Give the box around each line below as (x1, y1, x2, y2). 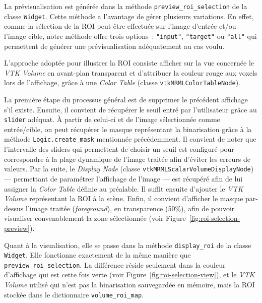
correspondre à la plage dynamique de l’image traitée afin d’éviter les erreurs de (4, 153, 250, 164)
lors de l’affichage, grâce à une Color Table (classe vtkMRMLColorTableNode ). (4, 77, 240, 88)
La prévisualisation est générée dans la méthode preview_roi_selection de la (4, 1, 247, 11)
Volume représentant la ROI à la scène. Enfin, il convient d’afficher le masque (4, 193, 243, 204)
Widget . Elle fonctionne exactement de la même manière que (4, 250, 191, 260)
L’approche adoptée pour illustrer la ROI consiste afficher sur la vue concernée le (4, 57, 254, 68)
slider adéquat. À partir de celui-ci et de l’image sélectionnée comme (4, 114, 220, 125)
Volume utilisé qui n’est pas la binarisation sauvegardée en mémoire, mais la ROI (4, 279, 255, 290)
